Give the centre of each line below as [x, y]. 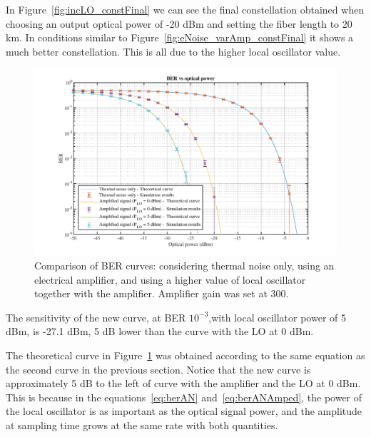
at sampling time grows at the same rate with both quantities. [142, 425]
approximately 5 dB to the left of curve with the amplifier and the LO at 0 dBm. [183, 383]
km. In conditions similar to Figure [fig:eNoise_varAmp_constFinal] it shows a [180, 37]
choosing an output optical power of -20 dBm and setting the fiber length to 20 [179, 23]
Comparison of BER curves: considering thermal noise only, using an [184, 266]
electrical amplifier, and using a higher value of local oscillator [170, 279]
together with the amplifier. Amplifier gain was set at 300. [162, 293]
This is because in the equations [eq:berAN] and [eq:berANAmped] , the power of [184, 397]
